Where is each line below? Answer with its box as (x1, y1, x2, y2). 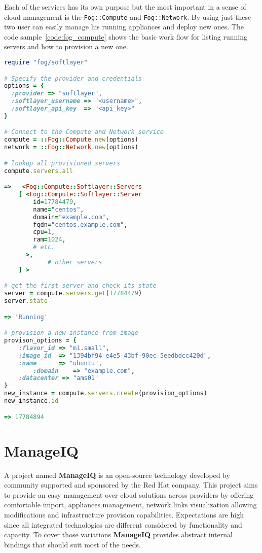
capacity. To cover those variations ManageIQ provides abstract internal (4, 529, 233, 540)
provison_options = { (4, 337, 77, 344)
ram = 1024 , (33, 236, 66, 244)
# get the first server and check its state (4, 282, 157, 290)
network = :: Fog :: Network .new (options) (4, 144, 138, 151)
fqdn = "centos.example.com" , (33, 221, 128, 228)
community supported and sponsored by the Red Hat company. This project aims (4, 479, 258, 490)
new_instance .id (4, 397, 59, 404)
